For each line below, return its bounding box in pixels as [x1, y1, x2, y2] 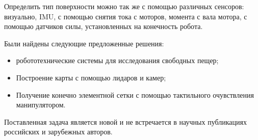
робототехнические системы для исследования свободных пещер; [16, 55, 219, 66]
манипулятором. [16, 99, 66, 110]
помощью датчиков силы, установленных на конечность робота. [4, 21, 203, 32]
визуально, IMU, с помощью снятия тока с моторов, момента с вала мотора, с [4, 11, 247, 21]
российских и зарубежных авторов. [4, 126, 113, 137]
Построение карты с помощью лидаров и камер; [16, 72, 166, 82]
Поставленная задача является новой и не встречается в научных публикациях [4, 116, 247, 127]
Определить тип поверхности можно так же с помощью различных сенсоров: [4, 1, 244, 11]
